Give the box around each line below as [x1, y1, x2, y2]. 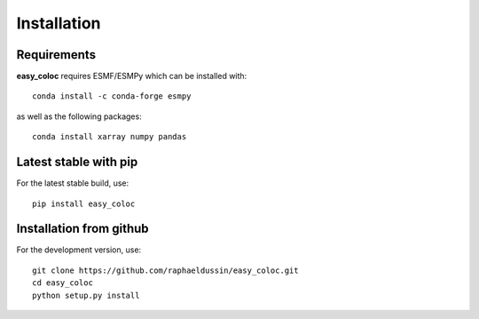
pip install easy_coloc [32, 198, 136, 209]
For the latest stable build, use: [16, 178, 130, 188]
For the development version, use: [16, 244, 142, 255]
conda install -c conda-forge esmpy [32, 92, 192, 101]
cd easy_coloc [32, 278, 93, 288]
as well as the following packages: [16, 111, 142, 122]
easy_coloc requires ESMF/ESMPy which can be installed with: [16, 71, 247, 82]
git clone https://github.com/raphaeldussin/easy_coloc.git [32, 265, 299, 275]
